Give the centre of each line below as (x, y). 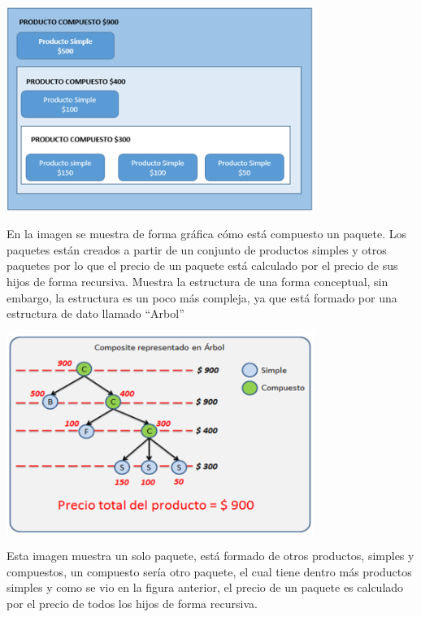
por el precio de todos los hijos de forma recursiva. (132, 604)
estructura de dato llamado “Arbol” (95, 313)
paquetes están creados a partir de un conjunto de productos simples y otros (197, 249)
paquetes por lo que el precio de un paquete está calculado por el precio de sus (202, 265)
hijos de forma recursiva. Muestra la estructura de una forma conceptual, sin (197, 282)
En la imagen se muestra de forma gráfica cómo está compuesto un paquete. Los (206, 234)
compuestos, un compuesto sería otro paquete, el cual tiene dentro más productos (209, 571)
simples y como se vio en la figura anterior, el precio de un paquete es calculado (205, 587)
